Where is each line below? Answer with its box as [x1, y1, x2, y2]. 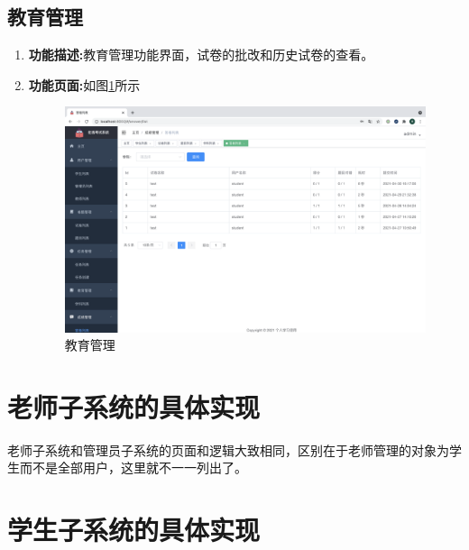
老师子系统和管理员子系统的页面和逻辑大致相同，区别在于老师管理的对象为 [7, 440, 449, 459]
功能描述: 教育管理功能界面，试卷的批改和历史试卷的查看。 [28, 45, 374, 64]
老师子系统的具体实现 [7, 388, 261, 425]
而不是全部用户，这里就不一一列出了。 [19, 458, 247, 477]
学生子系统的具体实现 [7, 511, 261, 548]
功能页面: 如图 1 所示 [28, 75, 141, 94]
